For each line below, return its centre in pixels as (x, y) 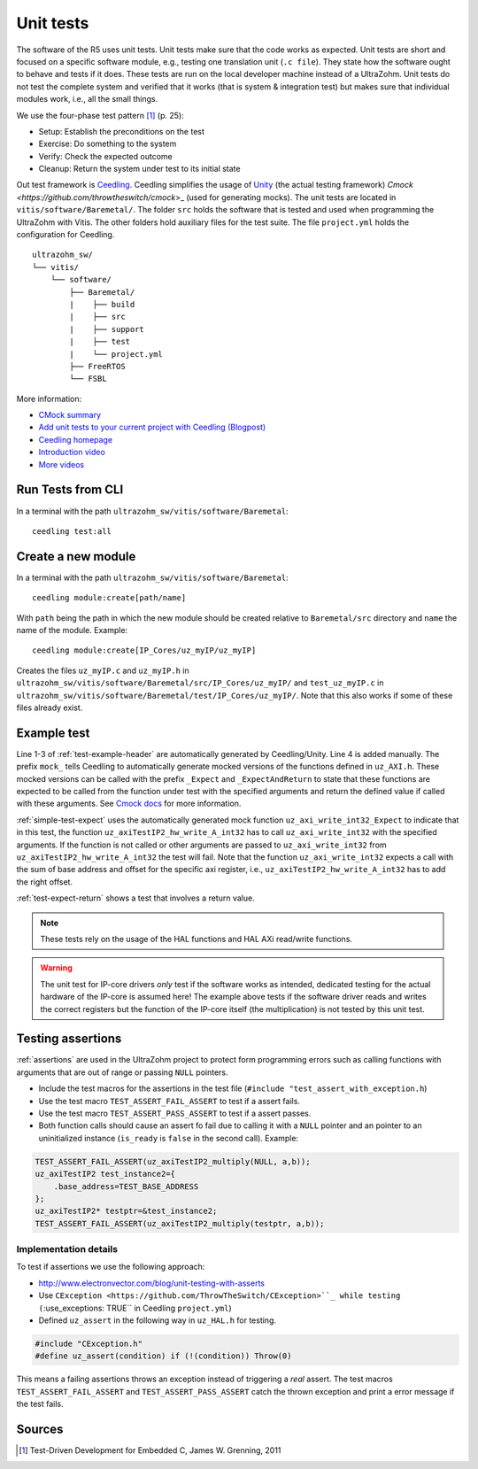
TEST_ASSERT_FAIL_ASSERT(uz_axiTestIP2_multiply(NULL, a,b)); (173, 1161)
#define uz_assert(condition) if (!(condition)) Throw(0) (163, 1356)
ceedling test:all (72, 531)
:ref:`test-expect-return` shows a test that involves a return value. (136, 898)
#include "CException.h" (89, 1344)
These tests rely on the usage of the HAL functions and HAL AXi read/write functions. (197, 939)
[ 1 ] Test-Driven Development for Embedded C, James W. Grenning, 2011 (150, 1450)
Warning (56, 968)
